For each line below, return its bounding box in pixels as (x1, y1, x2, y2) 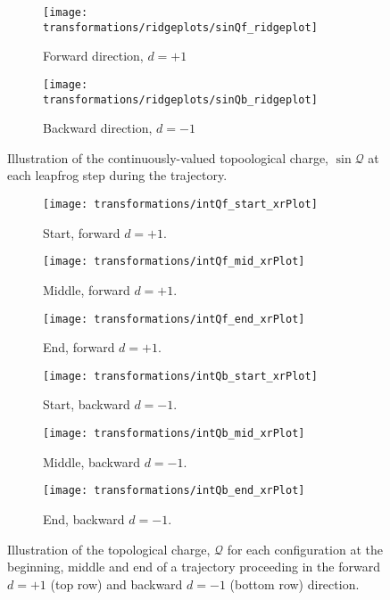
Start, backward (43, 395, 130, 414)
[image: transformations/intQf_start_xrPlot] (43, 198, 318, 210)
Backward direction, (43, 119, 153, 137)
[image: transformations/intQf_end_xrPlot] (43, 312, 305, 325)
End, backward (43, 509, 125, 528)
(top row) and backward (50, 574, 183, 593)
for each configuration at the (227, 539, 383, 558)
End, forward (43, 338, 115, 357)
